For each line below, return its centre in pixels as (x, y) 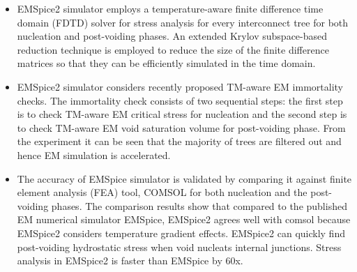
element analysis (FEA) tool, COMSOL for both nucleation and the (162, 192)
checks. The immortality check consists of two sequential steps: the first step (180, 100)
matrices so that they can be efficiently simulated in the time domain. (166, 63)
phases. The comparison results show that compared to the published (199, 205)
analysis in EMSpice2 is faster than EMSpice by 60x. (130, 260)
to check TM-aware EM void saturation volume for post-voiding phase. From (181, 127)
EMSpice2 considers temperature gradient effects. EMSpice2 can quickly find (181, 233)
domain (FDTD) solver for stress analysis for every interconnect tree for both (183, 22)
